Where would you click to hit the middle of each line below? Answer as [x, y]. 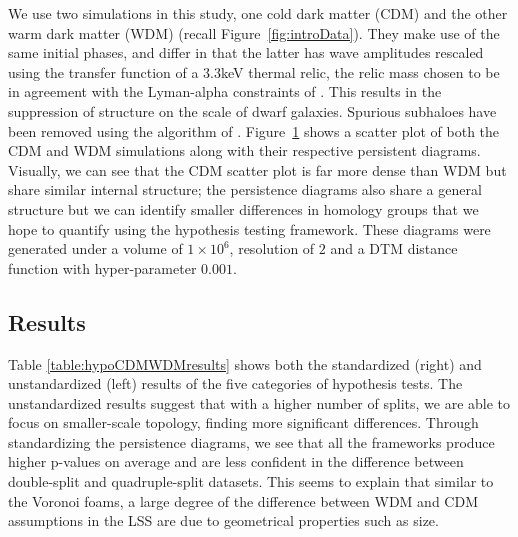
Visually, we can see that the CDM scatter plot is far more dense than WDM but [257, 169]
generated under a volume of [95, 248]
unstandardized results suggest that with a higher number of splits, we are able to [259, 402]
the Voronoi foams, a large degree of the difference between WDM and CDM [243, 500]
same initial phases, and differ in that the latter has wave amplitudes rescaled [246, 52]
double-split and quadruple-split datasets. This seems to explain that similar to [251, 481]
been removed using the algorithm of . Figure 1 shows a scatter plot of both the [254, 130]
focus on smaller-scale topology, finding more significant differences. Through [243, 422]
